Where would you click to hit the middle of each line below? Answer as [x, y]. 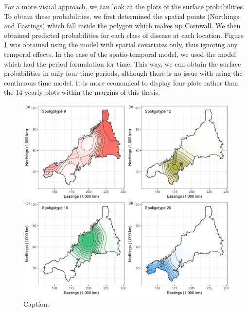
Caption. [36, 304]
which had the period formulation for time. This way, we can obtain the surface [123, 63]
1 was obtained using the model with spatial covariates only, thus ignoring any [121, 44]
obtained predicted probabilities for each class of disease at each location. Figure [124, 35]
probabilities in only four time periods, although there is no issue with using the [123, 73]
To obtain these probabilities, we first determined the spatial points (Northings [122, 16]
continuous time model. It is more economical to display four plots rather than [121, 82]
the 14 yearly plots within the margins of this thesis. [82, 92]
